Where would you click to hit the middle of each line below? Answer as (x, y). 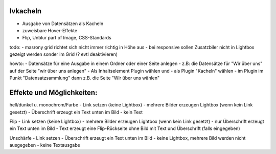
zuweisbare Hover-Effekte (50, 30)
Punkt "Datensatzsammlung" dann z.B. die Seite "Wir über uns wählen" (85, 78)
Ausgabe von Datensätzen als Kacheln (63, 24)
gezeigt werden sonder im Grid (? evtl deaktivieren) (63, 54)
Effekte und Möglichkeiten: (53, 93)
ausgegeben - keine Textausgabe (45, 145)
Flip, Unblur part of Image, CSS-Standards (67, 38)
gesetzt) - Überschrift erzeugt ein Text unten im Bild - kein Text (76, 112)
